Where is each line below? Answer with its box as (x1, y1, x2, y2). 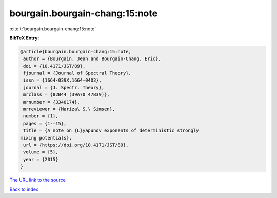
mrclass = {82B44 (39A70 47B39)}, (23, 92, 110, 97)
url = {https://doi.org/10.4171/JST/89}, (23, 142, 129, 148)
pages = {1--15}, (23, 121, 67, 126)
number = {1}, (23, 113, 58, 119)
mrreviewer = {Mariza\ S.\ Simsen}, (23, 106, 115, 112)
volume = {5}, (23, 149, 58, 155)
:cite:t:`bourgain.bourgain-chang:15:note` (9, 26, 96, 32)
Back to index (9, 186, 38, 192)
